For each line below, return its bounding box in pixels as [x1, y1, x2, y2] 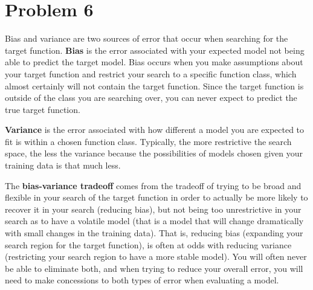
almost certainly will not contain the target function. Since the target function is [5, 79, 304, 92]
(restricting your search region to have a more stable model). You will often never [5, 250, 307, 263]
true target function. [5, 103, 80, 115]
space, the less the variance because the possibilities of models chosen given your [5, 147, 303, 159]
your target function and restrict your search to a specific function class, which [5, 67, 297, 80]
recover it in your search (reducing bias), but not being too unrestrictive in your [5, 202, 302, 215]
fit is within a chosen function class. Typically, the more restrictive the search [5, 135, 292, 147]
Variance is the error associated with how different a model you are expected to [5, 123, 305, 136]
